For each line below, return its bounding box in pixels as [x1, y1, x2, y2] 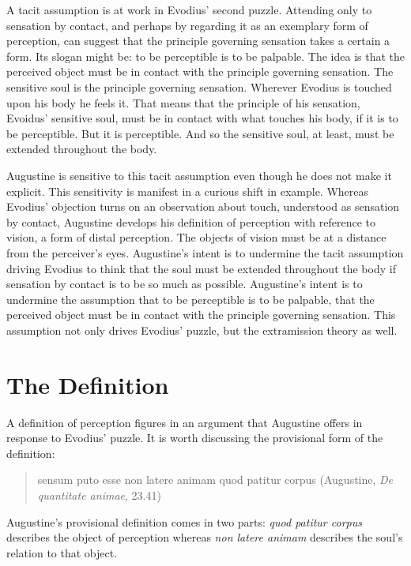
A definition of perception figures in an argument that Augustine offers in [6, 414, 363, 430]
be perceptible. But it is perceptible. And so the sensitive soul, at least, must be [6, 125, 394, 141]
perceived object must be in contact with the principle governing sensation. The [6, 63, 394, 80]
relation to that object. [6, 544, 118, 560]
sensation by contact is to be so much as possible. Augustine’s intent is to [6, 276, 363, 292]
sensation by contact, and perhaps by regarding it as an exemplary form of [6, 17, 368, 33]
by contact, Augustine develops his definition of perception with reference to [6, 213, 376, 230]
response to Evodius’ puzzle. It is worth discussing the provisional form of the [6, 429, 383, 446]
